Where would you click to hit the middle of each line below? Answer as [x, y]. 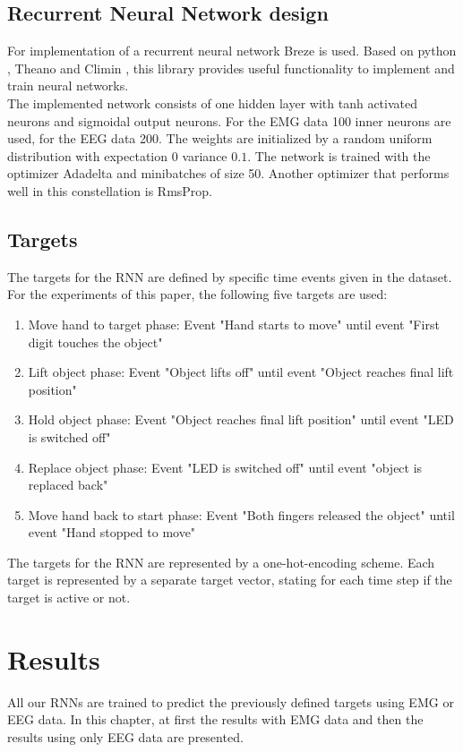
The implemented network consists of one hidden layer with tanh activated [213, 103]
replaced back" [68, 485]
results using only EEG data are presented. [125, 736]
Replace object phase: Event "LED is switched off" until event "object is [225, 467]
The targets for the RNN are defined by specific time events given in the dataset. [230, 276]
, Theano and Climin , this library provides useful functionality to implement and [231, 68]
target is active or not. [69, 598]
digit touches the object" [95, 342]
